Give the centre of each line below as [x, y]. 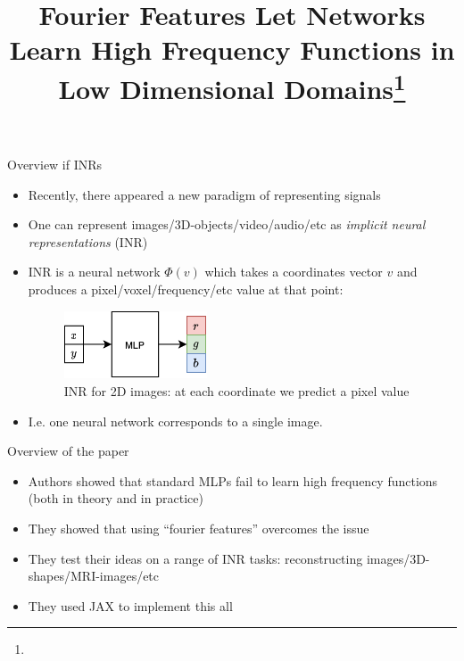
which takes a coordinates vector [294, 272]
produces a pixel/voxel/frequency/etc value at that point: [186, 289]
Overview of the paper [68, 451]
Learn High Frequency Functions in [232, 50]
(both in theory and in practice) [116, 498]
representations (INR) [88, 241]
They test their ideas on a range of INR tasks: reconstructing [195, 558]
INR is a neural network [94, 272]
